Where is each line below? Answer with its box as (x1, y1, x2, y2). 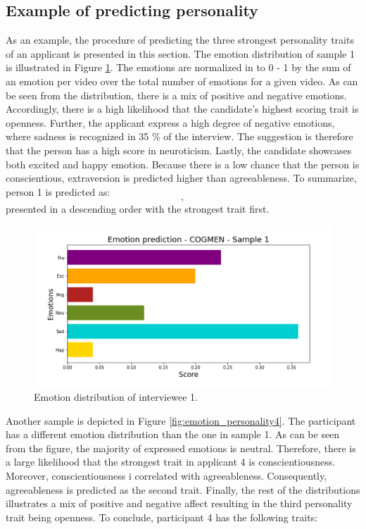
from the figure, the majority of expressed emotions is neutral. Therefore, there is (6, 440, 356, 455)
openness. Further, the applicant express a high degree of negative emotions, (6, 115, 335, 130)
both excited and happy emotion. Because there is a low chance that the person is (6, 156, 360, 171)
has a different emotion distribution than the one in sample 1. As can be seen (6, 427, 340, 442)
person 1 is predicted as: (6, 184, 111, 199)
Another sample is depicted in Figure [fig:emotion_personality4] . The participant (6, 413, 356, 428)
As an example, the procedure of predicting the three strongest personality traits (6, 32, 354, 47)
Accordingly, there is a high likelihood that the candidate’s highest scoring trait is (6, 101, 359, 116)
